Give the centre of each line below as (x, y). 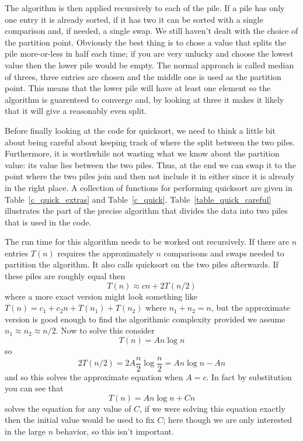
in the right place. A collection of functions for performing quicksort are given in (149, 187)
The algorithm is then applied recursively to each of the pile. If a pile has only (145, 8)
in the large (25, 431)
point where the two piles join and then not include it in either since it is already (150, 176)
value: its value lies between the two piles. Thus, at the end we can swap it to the (150, 164)
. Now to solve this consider (105, 330)
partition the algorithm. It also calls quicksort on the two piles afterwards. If (142, 264)
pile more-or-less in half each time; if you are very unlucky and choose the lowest (149, 53)
